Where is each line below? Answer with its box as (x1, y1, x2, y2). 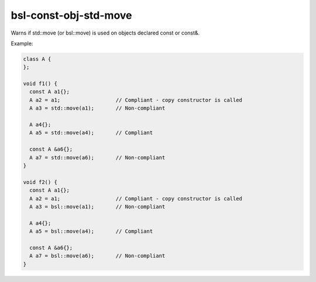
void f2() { (23, 179, 58, 185)
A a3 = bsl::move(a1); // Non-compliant (29, 203, 166, 210)
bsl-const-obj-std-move (11, 9, 132, 22)
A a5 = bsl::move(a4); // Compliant (29, 228, 153, 235)
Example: (11, 40, 33, 47)
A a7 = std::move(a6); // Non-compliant (29, 154, 166, 161)
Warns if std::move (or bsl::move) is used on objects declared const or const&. (11, 29, 200, 36)
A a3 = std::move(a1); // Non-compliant (29, 105, 166, 111)
